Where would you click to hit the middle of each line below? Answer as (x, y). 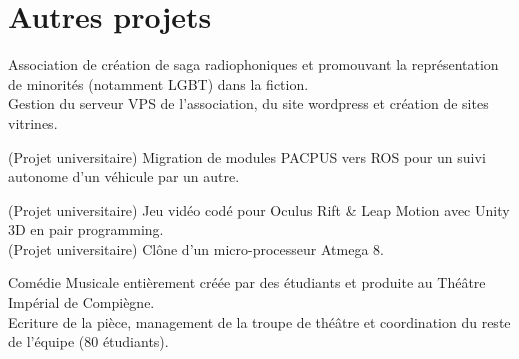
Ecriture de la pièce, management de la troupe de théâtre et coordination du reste (259, 321)
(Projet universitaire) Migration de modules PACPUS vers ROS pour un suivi (247, 156)
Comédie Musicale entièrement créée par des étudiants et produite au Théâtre (247, 282)
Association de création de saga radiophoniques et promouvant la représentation (253, 64)
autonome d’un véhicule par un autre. (124, 176)
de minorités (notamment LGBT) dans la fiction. (158, 83)
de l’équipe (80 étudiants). (88, 341)
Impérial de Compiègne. (81, 302)
